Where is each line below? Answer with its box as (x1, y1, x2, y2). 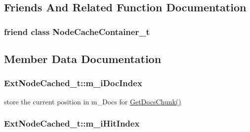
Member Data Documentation (4, 51, 162, 66)
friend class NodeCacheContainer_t (4, 25, 150, 37)
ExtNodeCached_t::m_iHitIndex (4, 117, 140, 130)
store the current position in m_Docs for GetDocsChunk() (4, 96, 181, 106)
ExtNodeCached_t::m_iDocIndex (4, 77, 142, 89)
